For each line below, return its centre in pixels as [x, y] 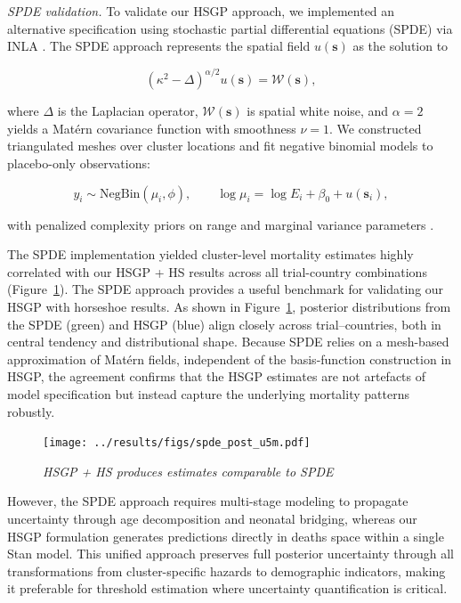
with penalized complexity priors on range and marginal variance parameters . [221, 224]
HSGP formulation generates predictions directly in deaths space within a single [226, 536]
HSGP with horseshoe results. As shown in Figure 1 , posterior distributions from [229, 307]
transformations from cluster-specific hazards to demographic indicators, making [226, 570]
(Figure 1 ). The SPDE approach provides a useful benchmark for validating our [226, 289]
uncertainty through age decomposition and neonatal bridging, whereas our [212, 519]
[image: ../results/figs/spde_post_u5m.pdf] [177, 443]
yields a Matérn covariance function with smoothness [152, 128]
